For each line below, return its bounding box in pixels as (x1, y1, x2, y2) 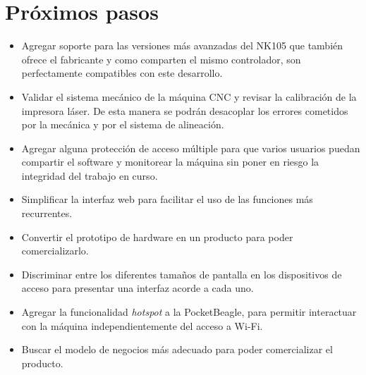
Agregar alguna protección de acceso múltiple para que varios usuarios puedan (21, 140, 360, 155)
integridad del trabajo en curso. (21, 168, 158, 183)
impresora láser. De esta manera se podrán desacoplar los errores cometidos (21, 103, 348, 118)
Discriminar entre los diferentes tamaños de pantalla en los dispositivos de (21, 266, 342, 281)
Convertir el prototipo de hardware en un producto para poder (21, 229, 293, 244)
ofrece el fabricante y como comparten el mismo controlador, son (21, 51, 301, 66)
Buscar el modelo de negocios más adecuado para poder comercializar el (21, 342, 333, 357)
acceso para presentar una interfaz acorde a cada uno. (21, 281, 254, 295)
